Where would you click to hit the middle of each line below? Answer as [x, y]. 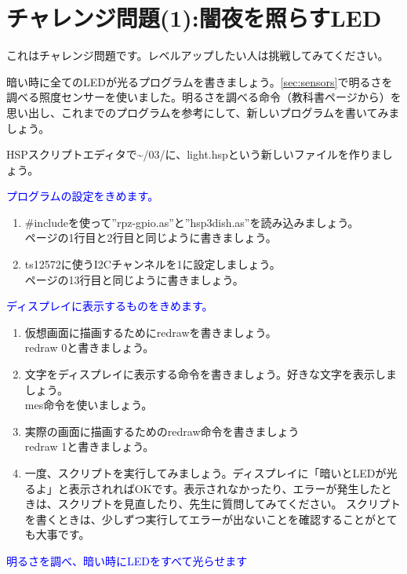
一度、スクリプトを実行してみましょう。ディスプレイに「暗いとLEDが [205, 473]
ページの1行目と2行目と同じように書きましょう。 [151, 238]
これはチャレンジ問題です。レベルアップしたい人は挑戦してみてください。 [198, 55]
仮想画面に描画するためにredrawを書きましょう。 [151, 332]
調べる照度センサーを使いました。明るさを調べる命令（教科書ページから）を [204, 97]
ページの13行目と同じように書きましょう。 [134, 279]
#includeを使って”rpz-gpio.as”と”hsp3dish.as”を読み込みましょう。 [192, 222]
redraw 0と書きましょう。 [89, 347]
